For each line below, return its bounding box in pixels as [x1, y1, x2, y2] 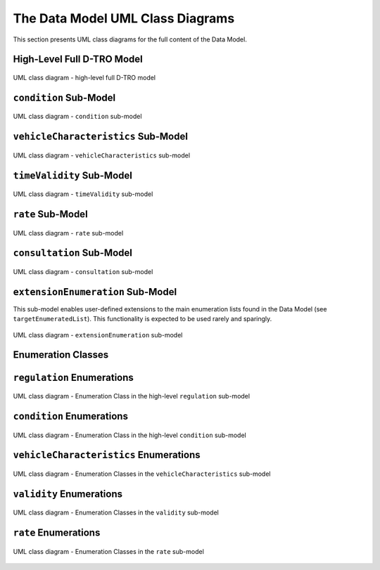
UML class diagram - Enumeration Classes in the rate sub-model [13, 547, 204, 555]
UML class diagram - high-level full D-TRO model [13, 73, 156, 82]
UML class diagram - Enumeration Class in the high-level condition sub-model [13, 431, 246, 439]
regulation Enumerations [13, 371, 134, 383]
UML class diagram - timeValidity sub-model [13, 190, 153, 198]
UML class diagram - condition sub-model [13, 112, 142, 121]
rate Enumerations [13, 527, 101, 539]
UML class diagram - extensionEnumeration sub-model [13, 330, 183, 339]
